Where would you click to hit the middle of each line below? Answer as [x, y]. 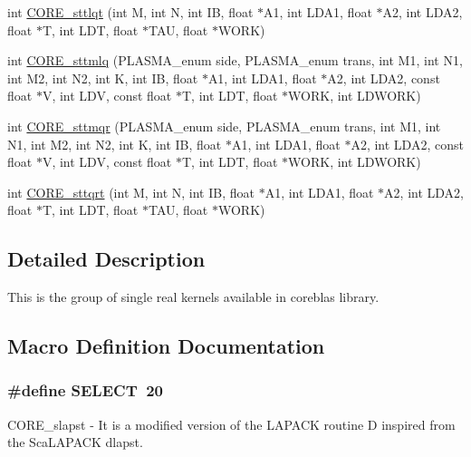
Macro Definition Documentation [166, 346]
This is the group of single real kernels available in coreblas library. [193, 297]
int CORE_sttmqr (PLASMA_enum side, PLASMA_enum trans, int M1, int [224, 126]
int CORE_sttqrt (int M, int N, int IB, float [131, 192]
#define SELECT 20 [85, 390]
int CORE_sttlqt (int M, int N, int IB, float [130, 12]
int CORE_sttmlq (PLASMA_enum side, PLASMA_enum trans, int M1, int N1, [235, 60]
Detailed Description [106, 259]
